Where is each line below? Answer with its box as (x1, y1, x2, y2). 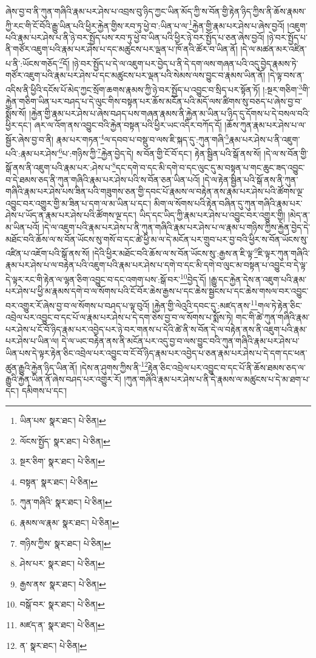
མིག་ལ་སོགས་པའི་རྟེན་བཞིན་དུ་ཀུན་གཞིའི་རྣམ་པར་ (153, 196, 303, 209)
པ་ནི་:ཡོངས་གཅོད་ (5, 57, 59, 69)
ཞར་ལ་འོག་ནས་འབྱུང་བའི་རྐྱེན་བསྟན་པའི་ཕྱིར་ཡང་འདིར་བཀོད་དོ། (34, 119, 222, 131)
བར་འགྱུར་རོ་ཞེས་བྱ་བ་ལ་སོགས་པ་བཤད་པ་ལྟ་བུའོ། (5, 299, 150, 311)
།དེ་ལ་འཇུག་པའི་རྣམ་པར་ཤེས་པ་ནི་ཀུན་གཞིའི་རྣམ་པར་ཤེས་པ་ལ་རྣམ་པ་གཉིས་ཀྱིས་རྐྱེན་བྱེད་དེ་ (42, 221, 311, 234)
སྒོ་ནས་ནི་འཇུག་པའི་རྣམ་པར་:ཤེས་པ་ (5, 161, 112, 174)
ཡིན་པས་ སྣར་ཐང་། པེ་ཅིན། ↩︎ (19, 414, 106, 426)
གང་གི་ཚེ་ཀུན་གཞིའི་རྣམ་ (235, 311, 310, 324)
